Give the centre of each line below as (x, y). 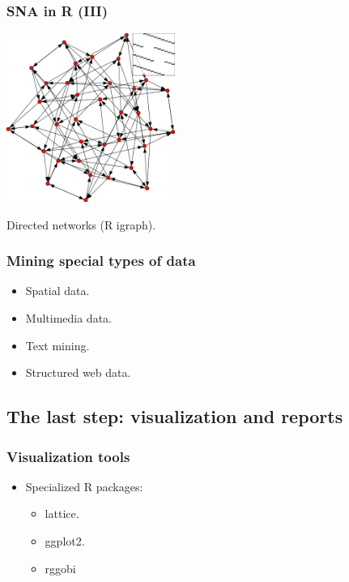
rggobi (60, 568)
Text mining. (57, 345)
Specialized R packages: (84, 486)
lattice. (62, 514)
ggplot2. (65, 541)
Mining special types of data (101, 261)
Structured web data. (78, 372)
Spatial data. (57, 291)
